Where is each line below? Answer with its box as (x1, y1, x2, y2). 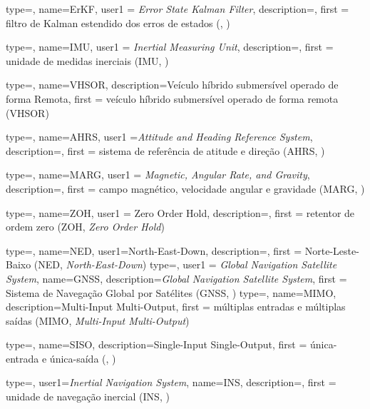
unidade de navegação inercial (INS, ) (6, 389, 170, 404)
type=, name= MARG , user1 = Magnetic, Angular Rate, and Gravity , (6, 167, 310, 182)
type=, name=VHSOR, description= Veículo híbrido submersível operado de (6, 77, 339, 92)
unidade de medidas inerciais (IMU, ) (6, 53, 169, 68)
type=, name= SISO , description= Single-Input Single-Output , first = (6, 337, 307, 352)
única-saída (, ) (49, 350, 116, 365)
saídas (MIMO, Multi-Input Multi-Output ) (6, 313, 190, 328)
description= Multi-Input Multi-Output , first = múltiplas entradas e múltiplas (6, 299, 346, 314)
